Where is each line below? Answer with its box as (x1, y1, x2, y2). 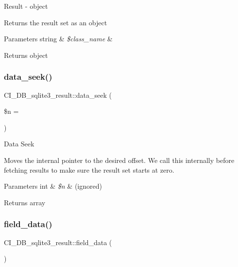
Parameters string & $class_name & (4, 34, 113, 44)
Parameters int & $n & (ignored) (4, 181, 102, 191)
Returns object (4, 50, 48, 60)
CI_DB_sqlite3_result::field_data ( (4, 237, 112, 247)
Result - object (4, 1, 48, 11)
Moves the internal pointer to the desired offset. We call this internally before (4, 155, 235, 165)
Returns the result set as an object (4, 17, 107, 27)
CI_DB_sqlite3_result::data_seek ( (4, 89, 112, 100)
